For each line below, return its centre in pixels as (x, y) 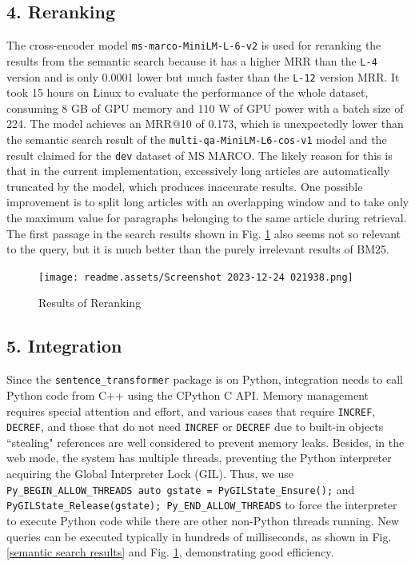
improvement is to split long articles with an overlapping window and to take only (208, 202)
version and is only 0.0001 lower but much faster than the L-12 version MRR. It (203, 76)
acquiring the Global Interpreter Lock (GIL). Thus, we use (150, 474)
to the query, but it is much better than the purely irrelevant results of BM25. (198, 249)
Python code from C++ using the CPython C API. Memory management (188, 395)
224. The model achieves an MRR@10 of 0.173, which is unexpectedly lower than (205, 124)
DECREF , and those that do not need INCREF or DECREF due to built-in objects (195, 426)
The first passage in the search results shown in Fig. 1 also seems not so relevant (204, 233)
